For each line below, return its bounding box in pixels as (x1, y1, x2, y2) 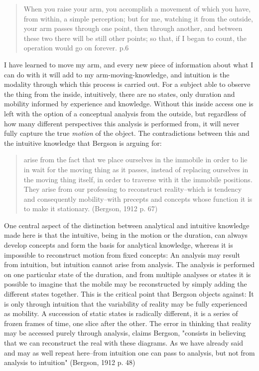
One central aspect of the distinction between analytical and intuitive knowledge (4, 220, 250, 230)
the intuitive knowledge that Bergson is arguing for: (4, 137, 162, 148)
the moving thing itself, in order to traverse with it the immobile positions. (23, 174, 253, 184)
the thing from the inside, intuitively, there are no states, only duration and (4, 88, 235, 99)
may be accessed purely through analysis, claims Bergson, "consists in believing (4, 328, 246, 338)
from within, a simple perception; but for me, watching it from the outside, (23, 13, 253, 23)
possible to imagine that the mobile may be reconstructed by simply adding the (4, 279, 247, 289)
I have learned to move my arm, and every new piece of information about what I (4, 59, 254, 69)
